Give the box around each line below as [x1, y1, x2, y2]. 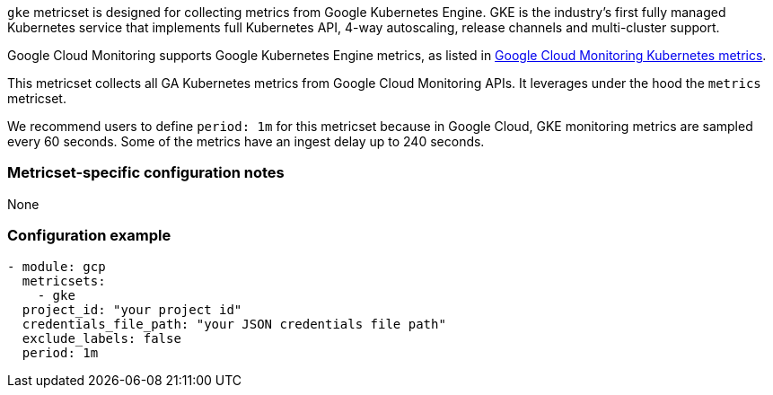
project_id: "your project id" [22, 302, 242, 317]
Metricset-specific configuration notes [7, 163, 285, 182]
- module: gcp [7, 259, 106, 274]
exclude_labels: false [22, 330, 181, 346]
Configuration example [7, 226, 171, 245]
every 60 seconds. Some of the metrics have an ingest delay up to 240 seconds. [7, 134, 485, 149]
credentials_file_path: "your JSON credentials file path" [22, 316, 446, 331]
